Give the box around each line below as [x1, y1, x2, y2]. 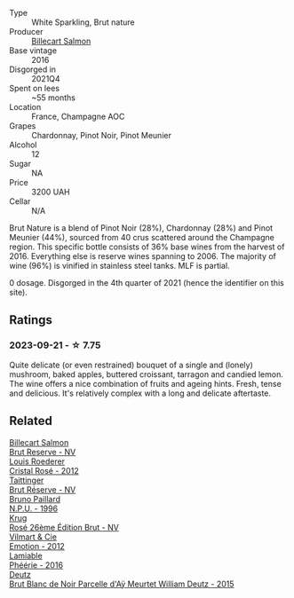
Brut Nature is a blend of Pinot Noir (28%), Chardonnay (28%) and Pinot [9, 223, 274, 233]
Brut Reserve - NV [9, 446, 76, 457]
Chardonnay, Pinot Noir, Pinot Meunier [31, 130, 171, 140]
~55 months [31, 92, 75, 103]
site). [9, 287, 28, 297]
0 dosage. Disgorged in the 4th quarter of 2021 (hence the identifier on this [9, 278, 284, 287]
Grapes [9, 121, 36, 131]
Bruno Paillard [9, 493, 60, 504]
